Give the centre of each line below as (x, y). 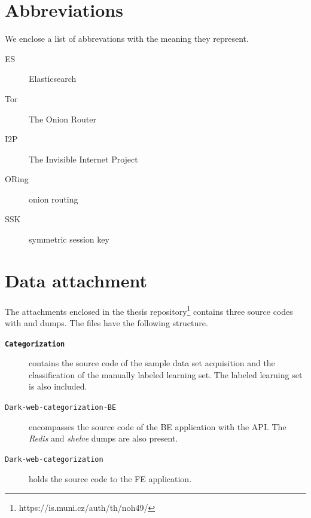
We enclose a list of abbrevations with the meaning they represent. (127, 39)
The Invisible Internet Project (83, 159)
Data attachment (76, 280)
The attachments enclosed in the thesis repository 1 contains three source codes (149, 310)
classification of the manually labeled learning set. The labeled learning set (166, 374)
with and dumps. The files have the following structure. (106, 323)
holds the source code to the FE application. (110, 478)
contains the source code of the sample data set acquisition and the (152, 363)
